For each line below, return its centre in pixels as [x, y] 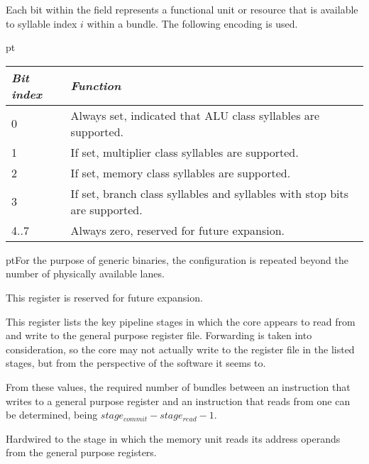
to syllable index [42, 23]
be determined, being [52, 415]
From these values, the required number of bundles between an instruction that [178, 386]
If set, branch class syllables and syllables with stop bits [210, 193]
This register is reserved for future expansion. [104, 297]
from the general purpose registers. [81, 452]
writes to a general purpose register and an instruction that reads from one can [178, 401]
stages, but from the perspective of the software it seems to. [136, 363]
